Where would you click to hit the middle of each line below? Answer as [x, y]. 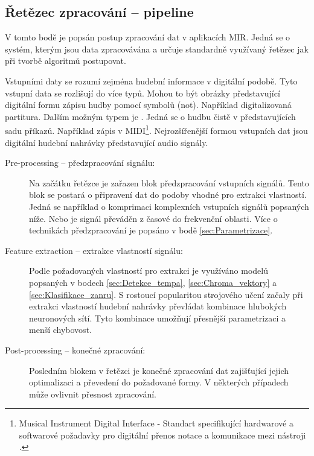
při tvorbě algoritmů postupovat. [66, 61]
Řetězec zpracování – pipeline [99, 12]
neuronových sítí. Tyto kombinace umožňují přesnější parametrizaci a [158, 318]
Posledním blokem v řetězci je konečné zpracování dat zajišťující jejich [159, 370]
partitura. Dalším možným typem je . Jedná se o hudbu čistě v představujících [150, 116]
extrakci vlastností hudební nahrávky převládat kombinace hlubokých [158, 306]
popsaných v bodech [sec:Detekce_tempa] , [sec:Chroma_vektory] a [153, 282]
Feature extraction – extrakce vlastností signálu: [94, 250]
